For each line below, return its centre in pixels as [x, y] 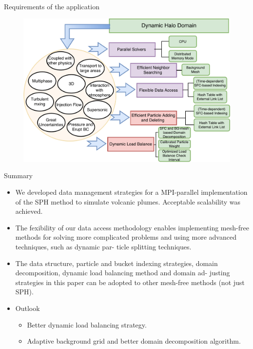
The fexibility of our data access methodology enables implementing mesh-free [132, 227]
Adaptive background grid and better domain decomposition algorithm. [134, 341]
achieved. [29, 211]
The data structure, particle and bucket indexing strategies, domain [117, 263]
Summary [18, 175]
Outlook [28, 308]
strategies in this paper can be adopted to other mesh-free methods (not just [130, 282]
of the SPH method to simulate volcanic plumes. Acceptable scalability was [128, 201]
